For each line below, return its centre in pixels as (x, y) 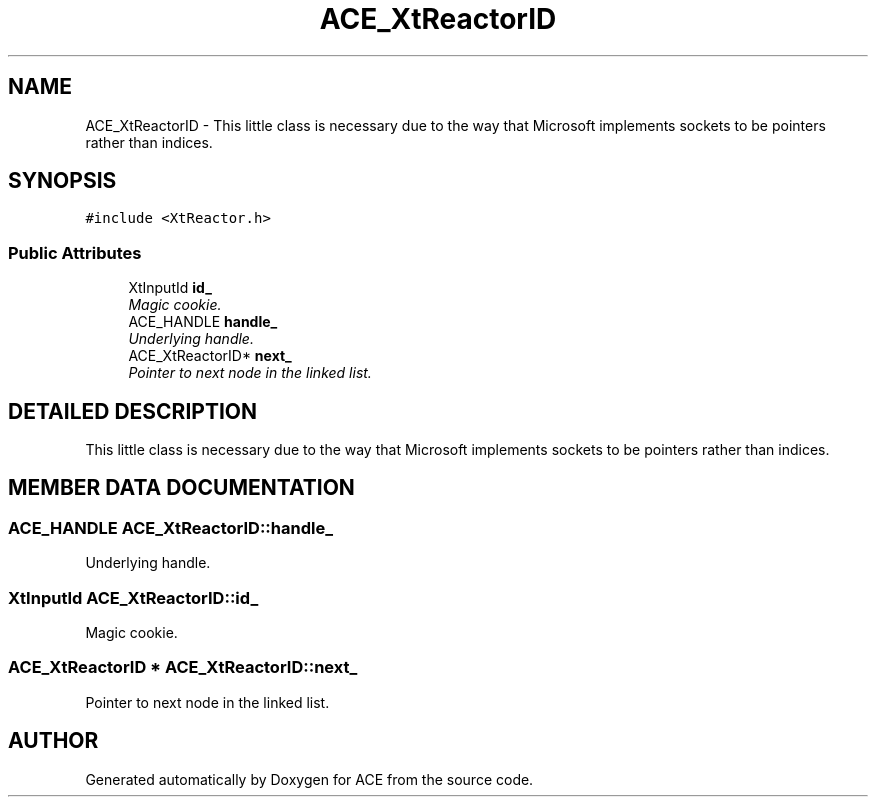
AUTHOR (53, 741)
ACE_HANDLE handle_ (203, 322)
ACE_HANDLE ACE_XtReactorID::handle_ (170, 527)
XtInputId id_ (170, 288)
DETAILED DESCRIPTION (133, 411)
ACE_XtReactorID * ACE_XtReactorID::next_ (183, 667)
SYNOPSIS (62, 181)
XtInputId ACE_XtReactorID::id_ (133, 597)
